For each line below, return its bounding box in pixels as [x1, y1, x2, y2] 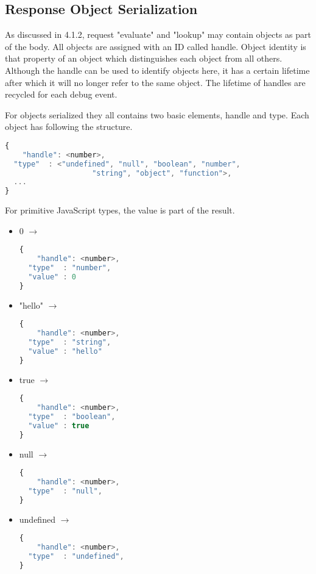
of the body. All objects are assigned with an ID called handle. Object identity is [5, 40, 306, 52]
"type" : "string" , [28, 338, 111, 347]
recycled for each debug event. [5, 88, 118, 101]
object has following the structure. [5, 120, 133, 133]
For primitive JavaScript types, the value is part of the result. [5, 204, 235, 217]
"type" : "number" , [28, 264, 111, 273]
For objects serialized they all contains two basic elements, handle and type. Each [5, 108, 309, 121]
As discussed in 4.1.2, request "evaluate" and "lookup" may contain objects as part [5, 28, 311, 41]
